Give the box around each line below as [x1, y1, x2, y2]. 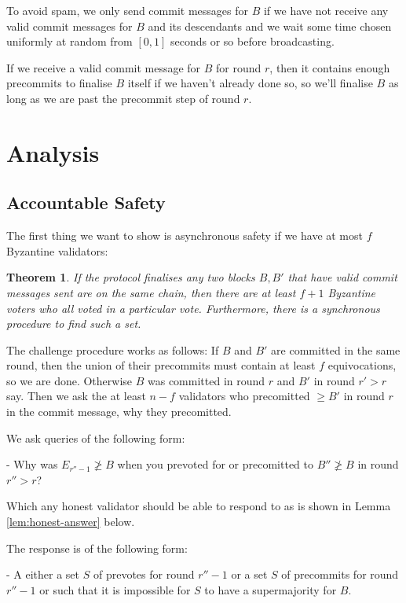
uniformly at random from [6, 33, 133, 50]
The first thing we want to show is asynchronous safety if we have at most [6, 227, 363, 244]
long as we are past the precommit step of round [6, 90, 240, 106]
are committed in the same [271, 341, 401, 358]
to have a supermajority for [204, 581, 337, 597]
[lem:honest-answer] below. [6, 513, 135, 530]
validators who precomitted [178, 388, 310, 404]
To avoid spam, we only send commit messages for [6, 2, 248, 18]
